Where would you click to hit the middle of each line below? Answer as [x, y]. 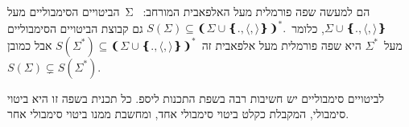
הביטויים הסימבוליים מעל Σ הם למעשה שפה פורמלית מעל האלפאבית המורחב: [189, 11]
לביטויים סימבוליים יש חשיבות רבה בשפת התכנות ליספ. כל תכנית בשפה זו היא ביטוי [196, 98]
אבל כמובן [30, 45]
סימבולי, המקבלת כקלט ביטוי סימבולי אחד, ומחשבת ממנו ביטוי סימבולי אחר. [178, 114]
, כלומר [308, 28]
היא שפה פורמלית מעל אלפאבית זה [281, 45]
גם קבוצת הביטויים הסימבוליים [75, 28]
